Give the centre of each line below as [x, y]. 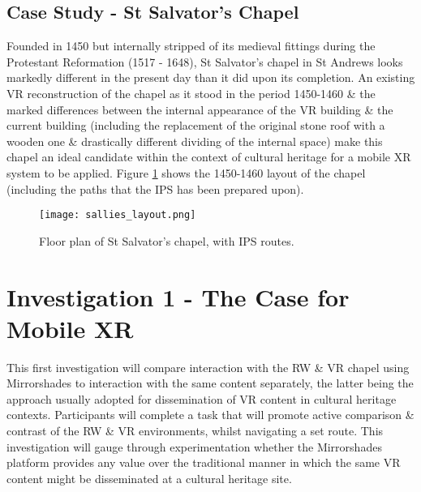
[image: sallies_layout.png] [118, 215]
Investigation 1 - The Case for [178, 296]
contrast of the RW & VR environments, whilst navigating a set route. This [195, 431]
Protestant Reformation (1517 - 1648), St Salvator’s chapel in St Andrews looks [205, 61]
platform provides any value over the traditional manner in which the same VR [204, 462]
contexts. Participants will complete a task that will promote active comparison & [210, 415]
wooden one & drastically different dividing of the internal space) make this [195, 141]
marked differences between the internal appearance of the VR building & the [200, 109]
